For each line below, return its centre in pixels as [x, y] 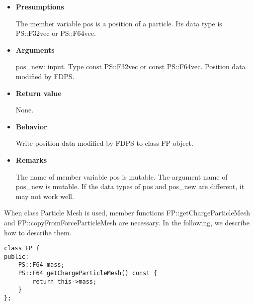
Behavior [31, 126]
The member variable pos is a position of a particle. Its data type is [119, 23]
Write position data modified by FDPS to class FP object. [104, 143]
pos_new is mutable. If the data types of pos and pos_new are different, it [130, 186]
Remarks [31, 159]
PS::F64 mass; [41, 265]
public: [17, 256]
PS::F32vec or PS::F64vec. [56, 33]
